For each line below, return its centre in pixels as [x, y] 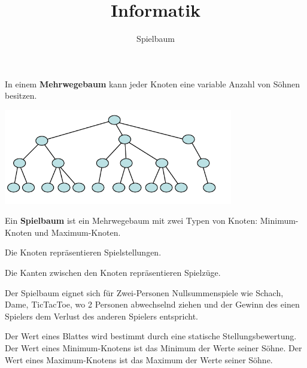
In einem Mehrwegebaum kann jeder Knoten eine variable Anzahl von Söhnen [152, 83]
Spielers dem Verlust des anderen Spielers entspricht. [101, 316]
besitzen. [21, 95]
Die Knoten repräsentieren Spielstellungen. [83, 252]
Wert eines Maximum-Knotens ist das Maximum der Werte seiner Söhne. [139, 359]
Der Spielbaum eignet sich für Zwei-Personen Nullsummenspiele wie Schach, [144, 292]
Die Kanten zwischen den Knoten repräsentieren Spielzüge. [113, 273]
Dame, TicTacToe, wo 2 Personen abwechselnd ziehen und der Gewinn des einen [152, 304]
